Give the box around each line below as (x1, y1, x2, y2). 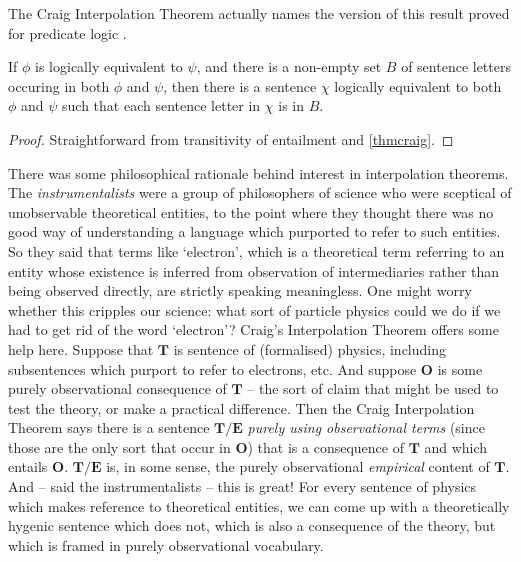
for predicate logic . (8, 22, 127, 43)
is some (437, 358, 483, 379)
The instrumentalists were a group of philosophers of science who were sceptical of (8, 182, 512, 203)
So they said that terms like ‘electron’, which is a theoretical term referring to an (8, 240, 505, 261)
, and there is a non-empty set (196, 56, 382, 77)
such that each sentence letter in (62, 95, 261, 116)
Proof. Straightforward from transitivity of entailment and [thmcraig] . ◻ (8, 128, 454, 149)
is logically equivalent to (35, 56, 183, 77)
